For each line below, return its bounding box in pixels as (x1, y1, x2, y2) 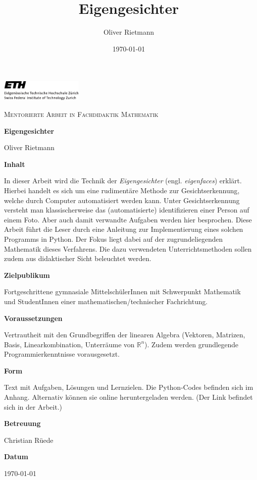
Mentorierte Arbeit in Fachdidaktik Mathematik (4, 109, 158, 119)
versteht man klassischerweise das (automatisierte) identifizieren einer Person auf (4, 205, 250, 215)
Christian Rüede (4, 434, 53, 445)
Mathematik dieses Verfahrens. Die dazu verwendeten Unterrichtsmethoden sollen (4, 243, 252, 254)
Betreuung (4, 418, 41, 428)
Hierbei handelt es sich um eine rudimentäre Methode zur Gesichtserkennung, (4, 185, 240, 195)
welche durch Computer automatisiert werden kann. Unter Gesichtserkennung (4, 195, 240, 205)
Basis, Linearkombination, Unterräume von (4, 339, 135, 349)
